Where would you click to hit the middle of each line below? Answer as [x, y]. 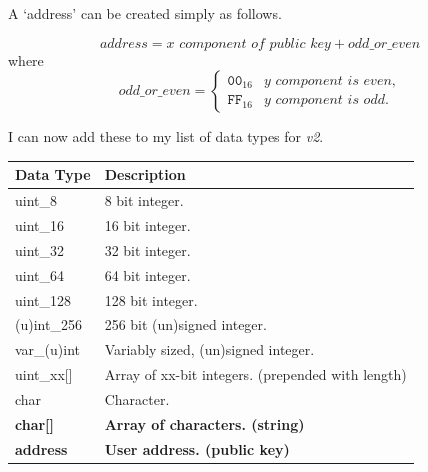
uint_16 [40, 224]
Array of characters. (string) [204, 423]
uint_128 [43, 299]
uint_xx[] [44, 374]
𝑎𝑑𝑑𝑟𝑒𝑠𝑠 [123, 43]
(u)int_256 [48, 324]
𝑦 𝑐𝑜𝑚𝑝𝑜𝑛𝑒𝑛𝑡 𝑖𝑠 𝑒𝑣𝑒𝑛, [330, 80]
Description [145, 174]
